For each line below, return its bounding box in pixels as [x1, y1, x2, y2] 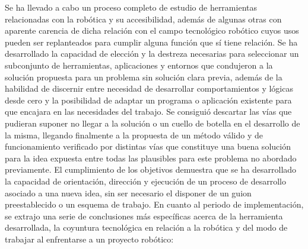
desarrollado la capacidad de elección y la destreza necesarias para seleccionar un [5, 47, 299, 60]
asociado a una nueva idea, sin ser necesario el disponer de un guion [5, 186, 252, 199]
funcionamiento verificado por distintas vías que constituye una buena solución [5, 140, 291, 153]
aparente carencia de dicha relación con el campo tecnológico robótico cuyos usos [5, 24, 299, 37]
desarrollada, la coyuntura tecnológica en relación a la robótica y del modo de [5, 221, 288, 234]
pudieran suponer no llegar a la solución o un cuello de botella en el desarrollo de [5, 117, 300, 129]
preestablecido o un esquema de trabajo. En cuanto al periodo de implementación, [5, 198, 304, 211]
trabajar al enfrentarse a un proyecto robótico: [5, 232, 174, 245]
